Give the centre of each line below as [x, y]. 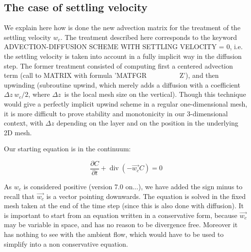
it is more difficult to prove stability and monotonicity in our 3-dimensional [116, 113]
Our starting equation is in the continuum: [67, 149]
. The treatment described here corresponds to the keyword [149, 37]
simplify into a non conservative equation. [66, 243]
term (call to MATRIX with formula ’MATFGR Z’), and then [111, 75]
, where [39, 94]
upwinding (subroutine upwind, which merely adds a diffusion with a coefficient [122, 84]
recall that [19, 196]
